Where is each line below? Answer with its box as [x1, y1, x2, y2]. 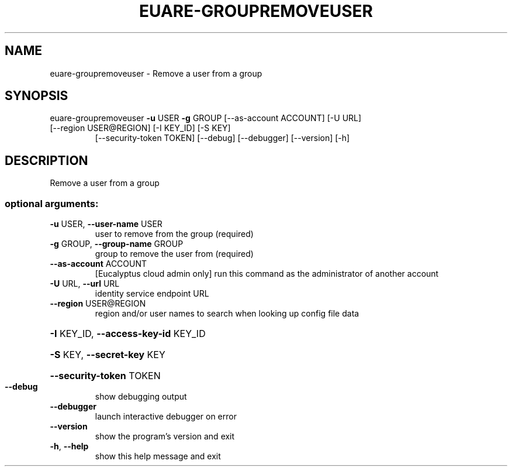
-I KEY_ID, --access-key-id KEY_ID [50, 328, 206, 340]
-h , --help [50, 441, 89, 452]
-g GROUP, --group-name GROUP [50, 239, 184, 249]
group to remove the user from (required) [95, 249, 254, 259]
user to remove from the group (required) [95, 229, 254, 239]
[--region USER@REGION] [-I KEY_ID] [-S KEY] [50, 123, 231, 133]
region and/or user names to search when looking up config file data [95, 308, 359, 319]
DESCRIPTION [5, 153, 88, 168]
